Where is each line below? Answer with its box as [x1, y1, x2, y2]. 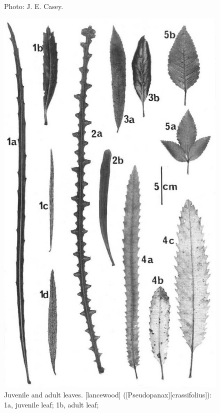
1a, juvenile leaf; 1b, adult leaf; [4, 399, 99, 409]
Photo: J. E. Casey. [4, 1, 63, 11]
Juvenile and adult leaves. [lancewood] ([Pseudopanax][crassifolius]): [4, 389, 212, 400]
